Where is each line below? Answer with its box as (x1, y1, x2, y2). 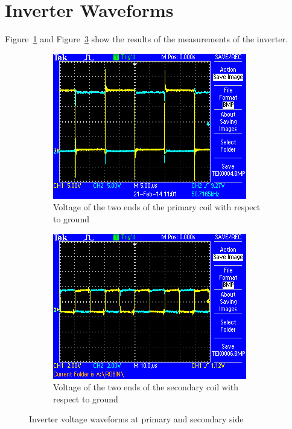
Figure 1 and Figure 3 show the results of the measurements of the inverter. (5, 33, 288, 45)
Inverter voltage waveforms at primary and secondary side (29, 413, 244, 425)
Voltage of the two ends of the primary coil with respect (53, 201, 261, 213)
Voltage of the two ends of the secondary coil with (53, 381, 239, 393)
